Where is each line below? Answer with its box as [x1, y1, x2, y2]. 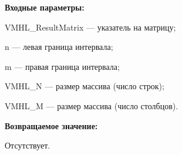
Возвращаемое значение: [5, 119, 98, 132]
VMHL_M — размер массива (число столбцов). [5, 99, 178, 112]
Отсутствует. [5, 139, 50, 151]
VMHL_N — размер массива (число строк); [5, 80, 164, 92]
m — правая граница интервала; [5, 60, 120, 72]
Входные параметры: [5, 1, 85, 13]
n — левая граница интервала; [5, 41, 113, 53]
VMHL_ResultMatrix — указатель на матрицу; [5, 21, 176, 33]
